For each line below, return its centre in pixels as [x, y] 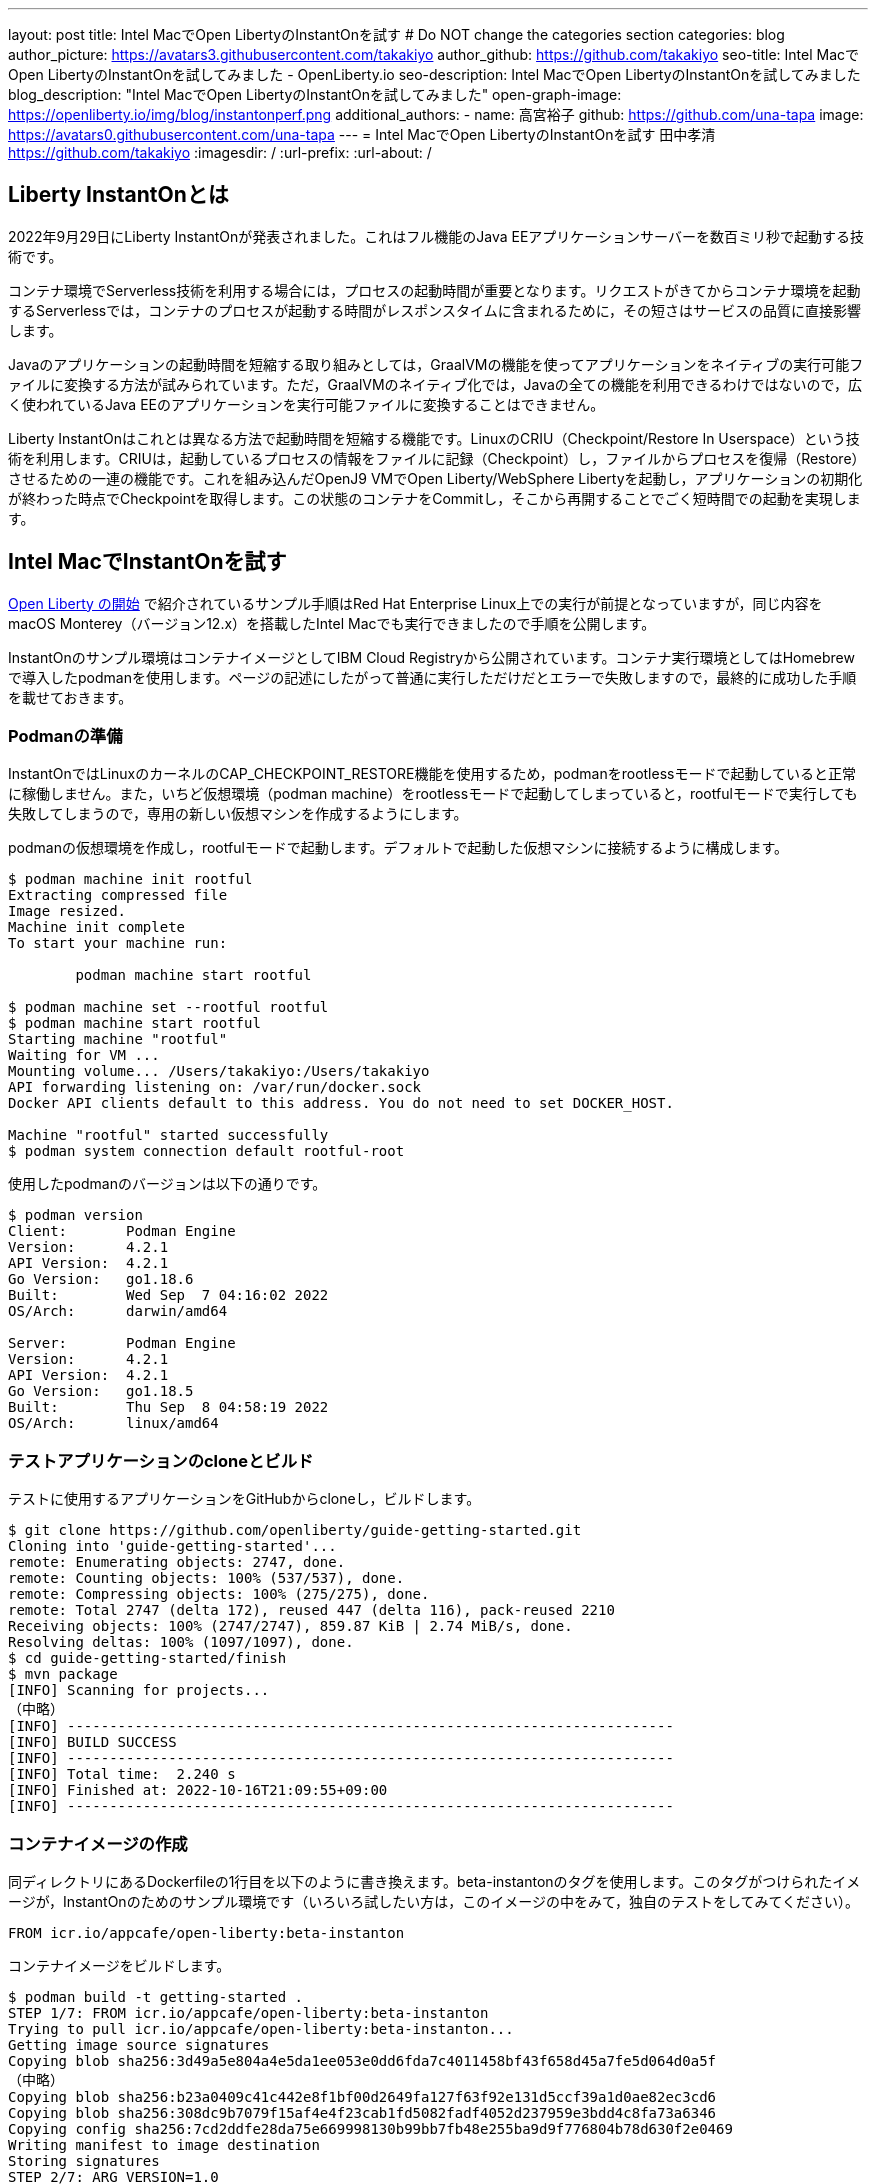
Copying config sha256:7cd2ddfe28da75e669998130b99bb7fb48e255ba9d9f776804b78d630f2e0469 [370, 2128]
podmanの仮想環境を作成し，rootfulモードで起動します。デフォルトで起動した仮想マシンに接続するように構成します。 [398, 848]
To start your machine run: [118, 943]
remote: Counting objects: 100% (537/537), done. [206, 1578]
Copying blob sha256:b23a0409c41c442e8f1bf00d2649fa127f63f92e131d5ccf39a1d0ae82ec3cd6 [362, 2096]
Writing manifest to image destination [164, 2144]
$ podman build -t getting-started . [156, 1996]
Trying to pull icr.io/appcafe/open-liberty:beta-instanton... [261, 2028]
